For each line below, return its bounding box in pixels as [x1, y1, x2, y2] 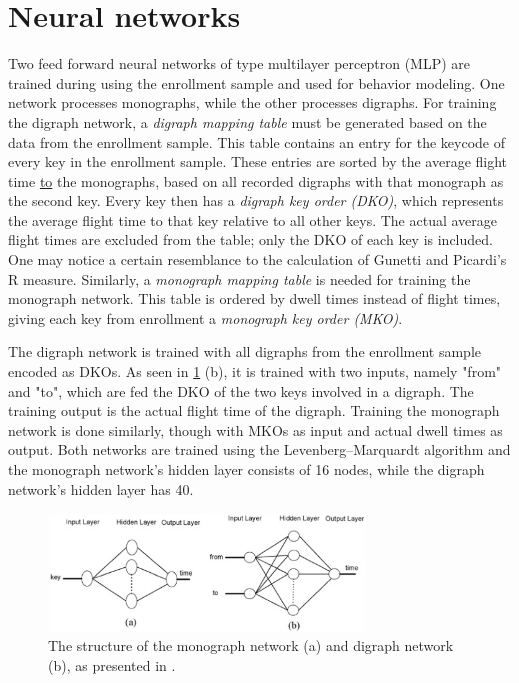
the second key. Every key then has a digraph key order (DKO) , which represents [8, 190, 504, 211]
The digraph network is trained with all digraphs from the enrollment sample [8, 341, 481, 362]
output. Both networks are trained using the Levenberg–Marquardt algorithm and [8, 439, 511, 460]
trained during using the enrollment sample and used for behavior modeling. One [8, 72, 505, 93]
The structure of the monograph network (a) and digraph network [48, 635, 454, 656]
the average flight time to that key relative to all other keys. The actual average [8, 209, 498, 230]
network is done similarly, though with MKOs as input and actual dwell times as [8, 419, 503, 440]
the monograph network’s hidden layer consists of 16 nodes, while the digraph [8, 459, 485, 479]
